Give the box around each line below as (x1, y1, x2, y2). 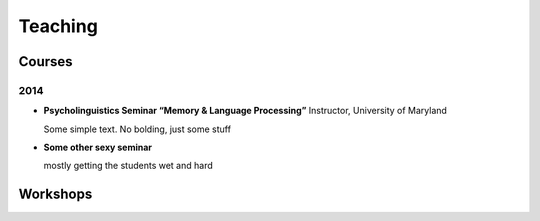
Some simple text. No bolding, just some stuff (43, 123, 232, 135)
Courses (18, 53, 74, 70)
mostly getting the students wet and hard (43, 160, 214, 172)
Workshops (18, 186, 93, 203)
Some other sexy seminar (43, 141, 153, 154)
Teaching (18, 15, 99, 37)
